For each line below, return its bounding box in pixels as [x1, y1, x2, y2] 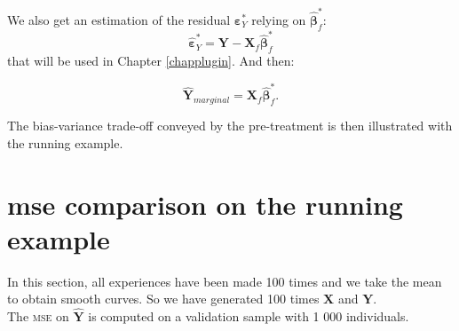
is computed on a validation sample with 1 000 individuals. [88, 307, 409, 326]
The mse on [7, 307, 69, 326]
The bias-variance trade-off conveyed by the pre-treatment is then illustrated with [7, 116, 453, 135]
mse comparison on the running [7, 185, 403, 222]
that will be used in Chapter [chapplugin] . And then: [7, 51, 295, 70]
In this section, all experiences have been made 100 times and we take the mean [7, 272, 442, 290]
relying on [251, 10, 306, 28]
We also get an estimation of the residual [7, 10, 231, 28]
